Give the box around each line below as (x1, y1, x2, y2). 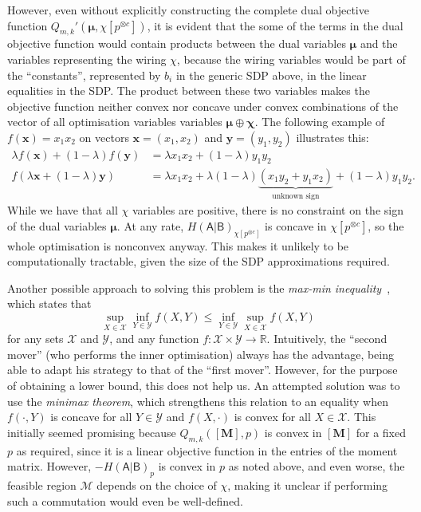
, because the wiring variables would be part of (176, 50, 406, 67)
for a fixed (356, 423, 406, 440)
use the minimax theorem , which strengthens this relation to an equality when (7, 392, 388, 409)
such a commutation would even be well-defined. (7, 492, 244, 509)
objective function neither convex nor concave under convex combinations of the (7, 97, 399, 114)
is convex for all (234, 408, 311, 425)
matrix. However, (7, 458, 92, 475)
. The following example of (254, 113, 385, 130)
